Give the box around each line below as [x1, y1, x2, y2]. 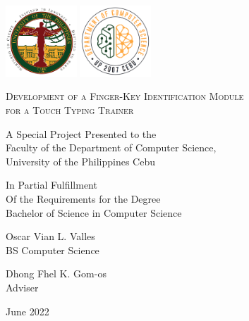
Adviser [6, 279, 39, 294]
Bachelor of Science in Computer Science [6, 205, 182, 220]
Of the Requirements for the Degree [6, 191, 161, 206]
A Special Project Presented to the [6, 126, 157, 141]
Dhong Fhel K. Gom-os [6, 266, 107, 281]
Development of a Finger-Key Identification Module [6, 89, 244, 103]
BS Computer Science [6, 242, 99, 257]
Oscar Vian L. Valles [6, 229, 95, 244]
